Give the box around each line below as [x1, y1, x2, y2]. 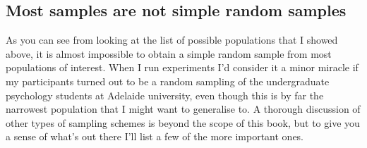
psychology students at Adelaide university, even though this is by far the [6, 87, 324, 102]
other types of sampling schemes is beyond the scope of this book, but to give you [6, 115, 360, 130]
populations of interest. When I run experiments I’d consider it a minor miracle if [6, 60, 359, 75]
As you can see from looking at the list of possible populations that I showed [6, 32, 338, 47]
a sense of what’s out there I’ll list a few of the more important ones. [6, 129, 304, 144]
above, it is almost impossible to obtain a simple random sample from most [6, 46, 332, 61]
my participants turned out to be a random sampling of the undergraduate [6, 73, 330, 88]
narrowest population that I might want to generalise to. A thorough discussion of [6, 101, 361, 116]
